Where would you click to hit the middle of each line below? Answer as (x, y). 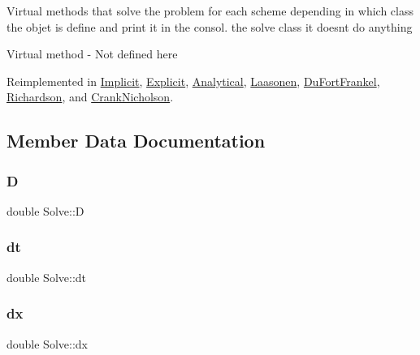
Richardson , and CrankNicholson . (90, 97)
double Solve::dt (47, 277)
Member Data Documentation (136, 141)
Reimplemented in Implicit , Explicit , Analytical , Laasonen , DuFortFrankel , (193, 81)
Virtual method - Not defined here (92, 54)
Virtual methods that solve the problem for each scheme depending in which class (210, 11)
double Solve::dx (47, 343)
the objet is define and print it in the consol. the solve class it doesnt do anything (210, 26)
